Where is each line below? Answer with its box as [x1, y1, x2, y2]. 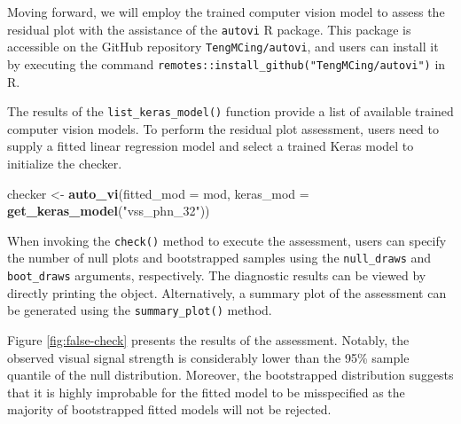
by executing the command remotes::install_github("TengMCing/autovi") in [7, 54, 446, 73]
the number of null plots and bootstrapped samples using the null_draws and [7, 248, 432, 267]
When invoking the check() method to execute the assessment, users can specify [7, 231, 447, 249]
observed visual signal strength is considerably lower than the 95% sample [7, 348, 410, 366]
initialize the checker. [7, 154, 122, 172]
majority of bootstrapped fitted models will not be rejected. [7, 400, 332, 419]
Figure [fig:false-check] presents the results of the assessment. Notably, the [7, 331, 410, 349]
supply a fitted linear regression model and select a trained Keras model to [7, 137, 414, 155]
